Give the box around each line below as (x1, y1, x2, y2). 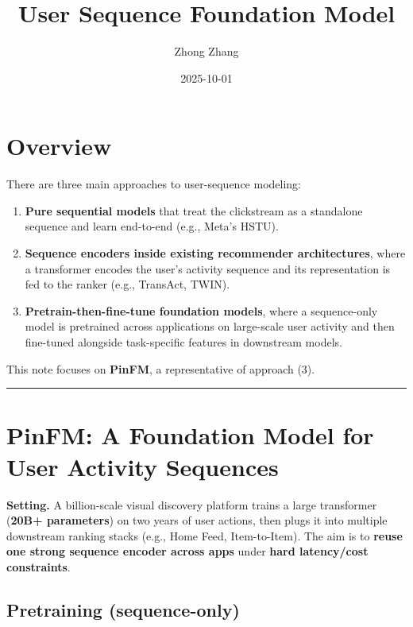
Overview (6, 130, 112, 162)
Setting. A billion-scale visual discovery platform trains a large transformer (6, 496, 377, 513)
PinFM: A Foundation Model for (6, 419, 374, 451)
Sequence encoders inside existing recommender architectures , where (25, 245, 406, 261)
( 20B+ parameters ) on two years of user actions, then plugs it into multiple (6, 512, 388, 528)
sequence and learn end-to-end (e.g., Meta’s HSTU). (25, 218, 279, 234)
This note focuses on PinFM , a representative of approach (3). (6, 360, 315, 377)
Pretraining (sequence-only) (6, 597, 240, 621)
